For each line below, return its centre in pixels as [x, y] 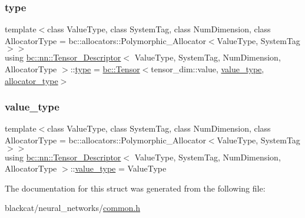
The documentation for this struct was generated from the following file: [135, 188]
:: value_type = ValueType [118, 168]
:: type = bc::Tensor [105, 69]
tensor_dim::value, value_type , [208, 69]
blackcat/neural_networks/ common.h [72, 208]
